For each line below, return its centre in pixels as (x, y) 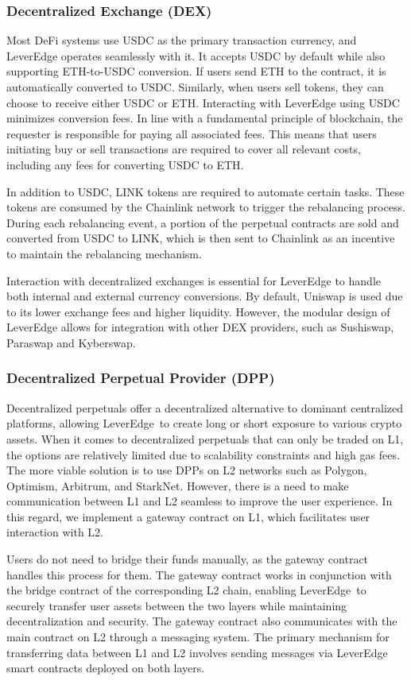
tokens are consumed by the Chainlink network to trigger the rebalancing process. (206, 207)
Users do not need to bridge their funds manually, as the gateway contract (188, 559)
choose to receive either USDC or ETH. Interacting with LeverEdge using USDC (203, 102)
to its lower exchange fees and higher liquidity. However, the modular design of (198, 311)
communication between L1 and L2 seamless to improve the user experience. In (200, 501)
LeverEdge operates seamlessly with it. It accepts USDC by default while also (196, 55)
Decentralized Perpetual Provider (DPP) (141, 378)
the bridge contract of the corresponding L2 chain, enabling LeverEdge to (186, 590)
